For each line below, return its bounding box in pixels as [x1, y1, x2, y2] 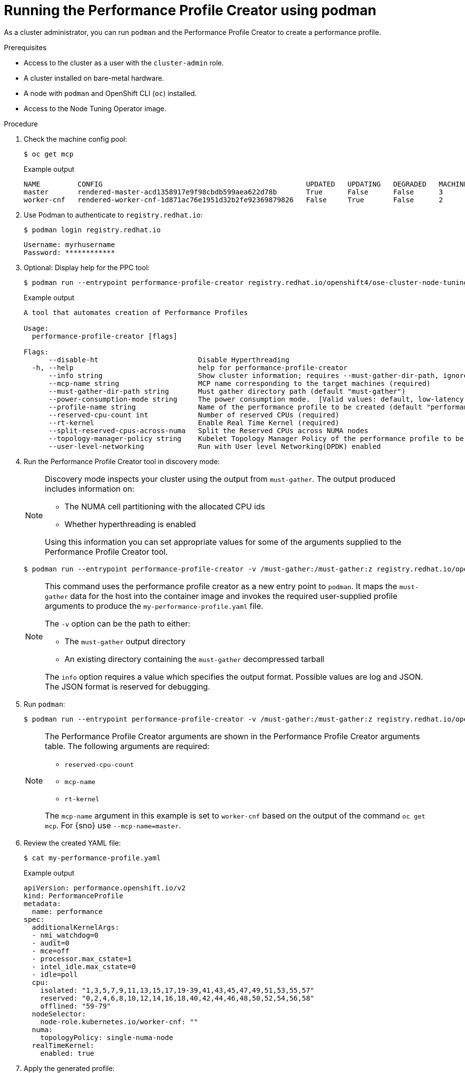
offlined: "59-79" [40, 1002, 111, 1010]
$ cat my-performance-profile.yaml [24, 853, 161, 862]
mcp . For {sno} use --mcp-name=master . [45, 820, 181, 830]
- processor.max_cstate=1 [32, 954, 132, 963]
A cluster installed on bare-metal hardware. [24, 73, 164, 82]
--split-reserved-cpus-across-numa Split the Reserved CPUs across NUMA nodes [48, 426, 368, 435]
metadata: [24, 899, 61, 908]
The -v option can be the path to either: [45, 618, 191, 629]
